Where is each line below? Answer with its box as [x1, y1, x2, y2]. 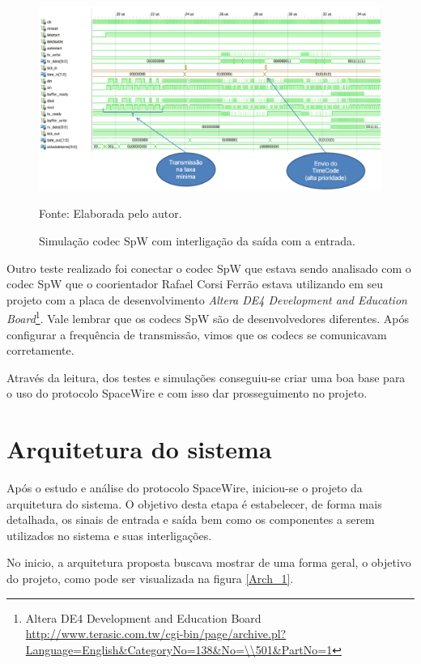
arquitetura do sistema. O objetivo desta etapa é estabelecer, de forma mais [6, 495, 382, 512]
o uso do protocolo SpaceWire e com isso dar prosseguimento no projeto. [6, 385, 368, 402]
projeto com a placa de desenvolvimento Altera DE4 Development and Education [6, 291, 407, 308]
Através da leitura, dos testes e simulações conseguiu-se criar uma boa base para [6, 368, 406, 385]
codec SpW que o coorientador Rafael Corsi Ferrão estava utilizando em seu [6, 275, 384, 292]
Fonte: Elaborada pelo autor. [39, 205, 182, 222]
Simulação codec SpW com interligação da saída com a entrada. [39, 232, 355, 249]
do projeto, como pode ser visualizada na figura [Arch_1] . [6, 570, 294, 587]
